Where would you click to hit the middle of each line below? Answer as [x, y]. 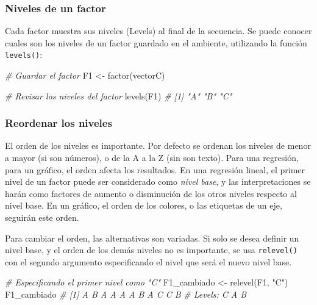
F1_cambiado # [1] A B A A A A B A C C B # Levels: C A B [126, 294]
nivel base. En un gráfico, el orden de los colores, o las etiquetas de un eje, [144, 205]
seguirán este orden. [42, 217]
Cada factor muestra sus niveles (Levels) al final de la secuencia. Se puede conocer [158, 31]
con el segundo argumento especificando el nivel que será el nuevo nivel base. [148, 261]
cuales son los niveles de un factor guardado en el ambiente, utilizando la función [156, 42]
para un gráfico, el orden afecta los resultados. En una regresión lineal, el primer [155, 169]
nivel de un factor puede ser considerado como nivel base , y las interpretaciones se [158, 181]
